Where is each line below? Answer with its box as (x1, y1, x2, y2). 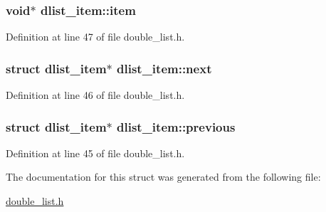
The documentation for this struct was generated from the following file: (6, 169, 321, 184)
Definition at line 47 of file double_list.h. (6, 29, 185, 44)
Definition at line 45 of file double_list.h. (6, 145, 185, 160)
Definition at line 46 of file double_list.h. (6, 88, 185, 102)
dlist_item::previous (117, 117, 236, 135)
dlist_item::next (117, 59, 212, 77)
